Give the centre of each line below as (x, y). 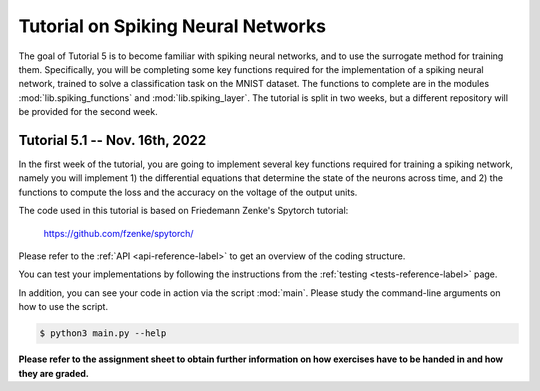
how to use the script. (63, 307)
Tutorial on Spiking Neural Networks (172, 26)
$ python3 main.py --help (103, 333)
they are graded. (53, 373)
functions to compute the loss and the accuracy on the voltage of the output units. (188, 192)
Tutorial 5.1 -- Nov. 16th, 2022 (112, 140)
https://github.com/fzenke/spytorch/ (118, 233)
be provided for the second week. (88, 112)
